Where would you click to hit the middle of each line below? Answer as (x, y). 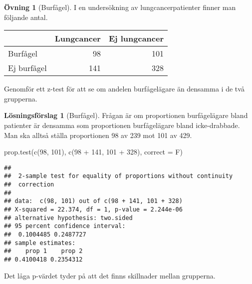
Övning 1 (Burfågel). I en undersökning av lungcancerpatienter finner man (120, 7)
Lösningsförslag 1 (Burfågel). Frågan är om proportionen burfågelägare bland (126, 115)
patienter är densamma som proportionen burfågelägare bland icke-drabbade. (122, 125)
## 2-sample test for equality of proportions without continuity (119, 176)
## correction (29, 185)
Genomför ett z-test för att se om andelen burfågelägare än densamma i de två (124, 89)
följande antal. (26, 17)
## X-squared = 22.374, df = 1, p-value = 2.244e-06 (93, 210)
